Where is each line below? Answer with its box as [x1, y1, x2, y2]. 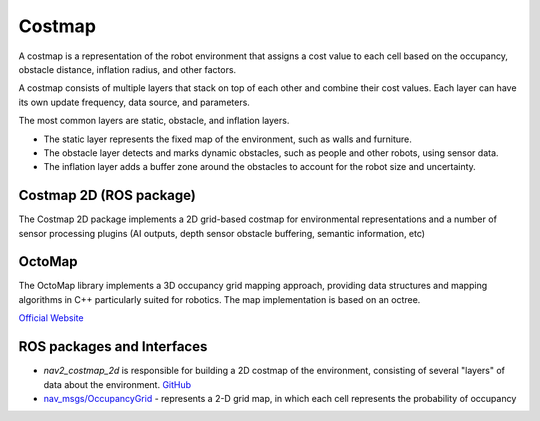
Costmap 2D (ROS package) [18, 187, 197, 204]
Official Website [18, 312, 84, 324]
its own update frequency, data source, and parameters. [18, 96, 250, 108]
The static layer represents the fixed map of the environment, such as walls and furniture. [43, 133, 412, 145]
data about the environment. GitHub [43, 378, 192, 390]
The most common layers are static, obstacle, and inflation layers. [18, 115, 290, 127]
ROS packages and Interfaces [18, 338, 208, 355]
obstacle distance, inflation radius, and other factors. [18, 63, 237, 75]
